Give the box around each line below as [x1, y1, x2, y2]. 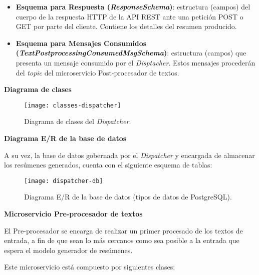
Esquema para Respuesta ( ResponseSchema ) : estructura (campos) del [16, 1, 250, 11]
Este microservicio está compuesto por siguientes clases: [4, 261, 175, 272]
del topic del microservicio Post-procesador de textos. [16, 67, 179, 77]
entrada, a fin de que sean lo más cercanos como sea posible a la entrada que [4, 235, 239, 245]
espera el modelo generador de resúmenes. [4, 244, 133, 255]
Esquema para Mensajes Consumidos [16, 37, 147, 48]
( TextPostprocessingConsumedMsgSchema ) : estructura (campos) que [16, 47, 246, 58]
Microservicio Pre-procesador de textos [4, 208, 143, 219]
